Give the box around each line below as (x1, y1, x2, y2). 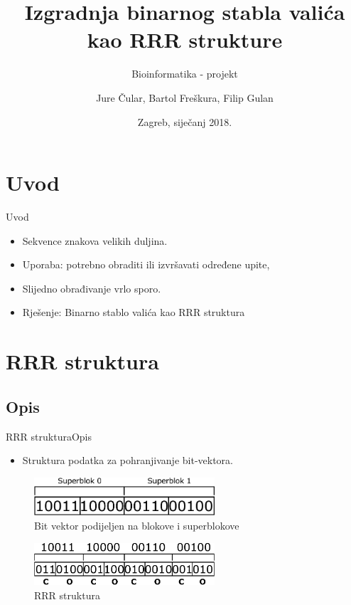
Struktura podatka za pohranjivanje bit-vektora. (22, 453, 233, 468)
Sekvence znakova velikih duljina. (22, 233, 168, 248)
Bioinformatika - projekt (131, 66, 238, 81)
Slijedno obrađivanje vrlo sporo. (22, 280, 161, 295)
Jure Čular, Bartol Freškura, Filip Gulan (96, 90, 274, 105)
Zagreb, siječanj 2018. (137, 114, 232, 129)
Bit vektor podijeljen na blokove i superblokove (34, 518, 239, 533)
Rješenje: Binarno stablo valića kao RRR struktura (22, 305, 245, 320)
